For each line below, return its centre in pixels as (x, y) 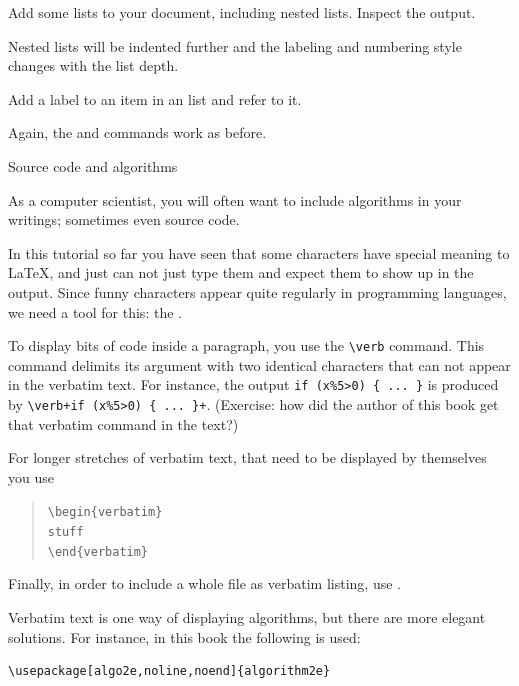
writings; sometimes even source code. (124, 219)
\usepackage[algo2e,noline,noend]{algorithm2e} (169, 671)
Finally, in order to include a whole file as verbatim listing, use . (204, 583)
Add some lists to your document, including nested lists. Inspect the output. (242, 12)
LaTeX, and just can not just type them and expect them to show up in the (241, 272)
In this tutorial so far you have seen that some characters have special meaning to (259, 252)
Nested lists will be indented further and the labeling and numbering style (235, 45)
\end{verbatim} (98, 551)
